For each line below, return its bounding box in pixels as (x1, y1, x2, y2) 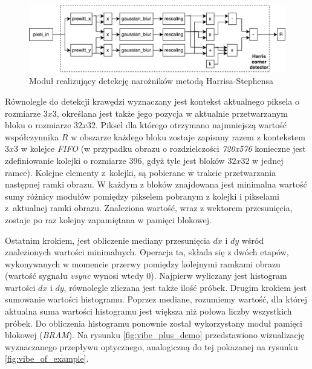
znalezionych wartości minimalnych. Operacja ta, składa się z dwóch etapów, (5, 246, 289, 258)
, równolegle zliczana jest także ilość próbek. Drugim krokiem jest (63, 281, 307, 293)
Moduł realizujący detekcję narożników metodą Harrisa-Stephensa (29, 74, 274, 87)
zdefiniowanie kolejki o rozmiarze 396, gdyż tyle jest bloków (5, 154, 225, 166)
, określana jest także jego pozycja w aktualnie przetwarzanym (56, 106, 288, 119)
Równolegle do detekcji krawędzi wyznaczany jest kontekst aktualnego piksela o (5, 94, 299, 107)
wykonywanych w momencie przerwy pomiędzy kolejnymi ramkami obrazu (5, 257, 281, 270)
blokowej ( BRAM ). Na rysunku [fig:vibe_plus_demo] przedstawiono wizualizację (5, 328, 305, 341)
